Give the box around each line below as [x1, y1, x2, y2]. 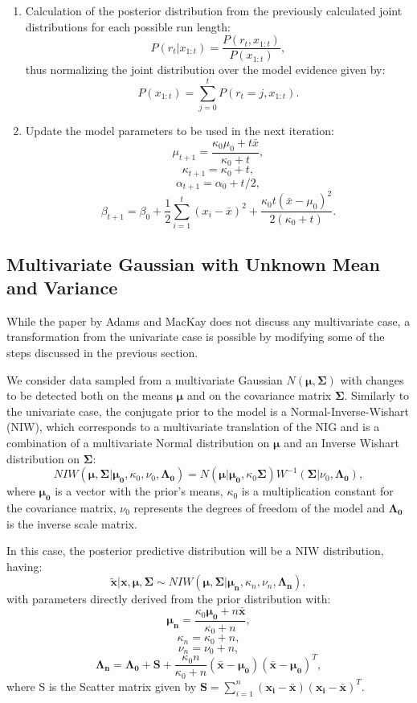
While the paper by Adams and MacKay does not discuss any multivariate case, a [6, 312, 411, 329]
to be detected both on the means [6, 387, 173, 404]
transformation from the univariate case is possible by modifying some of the [6, 328, 385, 345]
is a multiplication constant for [241, 483, 394, 499]
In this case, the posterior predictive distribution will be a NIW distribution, [6, 542, 384, 559]
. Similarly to [344, 387, 410, 404]
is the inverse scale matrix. [6, 515, 137, 532]
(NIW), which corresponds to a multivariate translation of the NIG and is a [6, 418, 380, 435]
